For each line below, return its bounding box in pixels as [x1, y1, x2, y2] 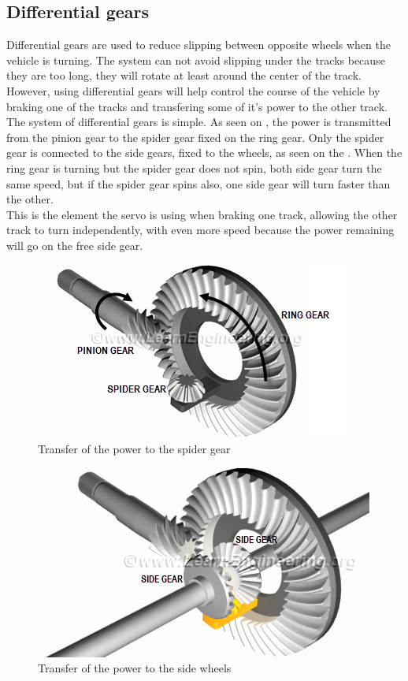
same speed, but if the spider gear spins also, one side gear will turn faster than [6, 175, 391, 192]
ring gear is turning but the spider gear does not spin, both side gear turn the [6, 159, 382, 176]
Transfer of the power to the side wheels [38, 660, 232, 676]
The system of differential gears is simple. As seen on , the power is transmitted [6, 113, 391, 130]
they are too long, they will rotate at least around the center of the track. [6, 67, 362, 84]
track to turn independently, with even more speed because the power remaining [6, 221, 395, 238]
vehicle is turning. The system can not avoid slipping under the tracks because [6, 51, 385, 68]
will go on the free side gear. [6, 236, 143, 253]
